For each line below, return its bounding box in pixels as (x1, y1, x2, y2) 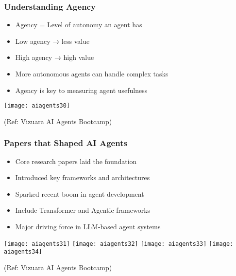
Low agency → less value (15, 36, 90, 46)
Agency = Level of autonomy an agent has (15, 19, 142, 30)
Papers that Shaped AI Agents (4, 137, 127, 149)
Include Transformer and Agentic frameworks (15, 205, 151, 215)
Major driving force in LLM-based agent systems (15, 221, 161, 232)
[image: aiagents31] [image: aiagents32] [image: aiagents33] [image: (4, 240, 234, 247)
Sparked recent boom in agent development (15, 188, 144, 199)
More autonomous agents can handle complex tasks (15, 69, 169, 78)
